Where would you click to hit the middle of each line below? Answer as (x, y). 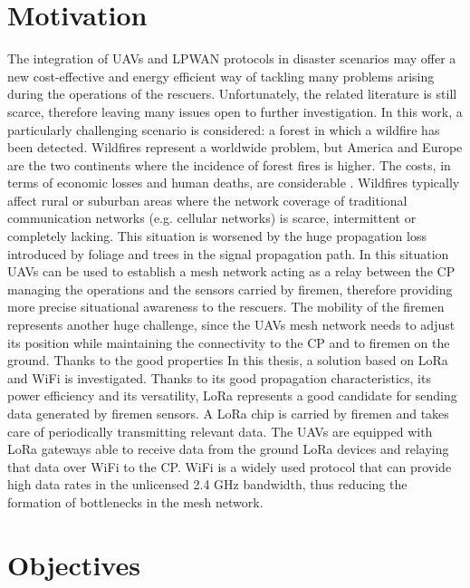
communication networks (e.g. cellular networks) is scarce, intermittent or (212, 218)
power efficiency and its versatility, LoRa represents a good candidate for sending (232, 395)
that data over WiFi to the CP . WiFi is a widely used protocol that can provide (230, 466)
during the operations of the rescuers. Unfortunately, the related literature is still (232, 94)
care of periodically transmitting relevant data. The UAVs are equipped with (220, 431)
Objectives (74, 564)
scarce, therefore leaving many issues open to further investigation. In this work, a (235, 111)
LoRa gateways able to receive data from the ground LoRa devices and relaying (228, 449)
